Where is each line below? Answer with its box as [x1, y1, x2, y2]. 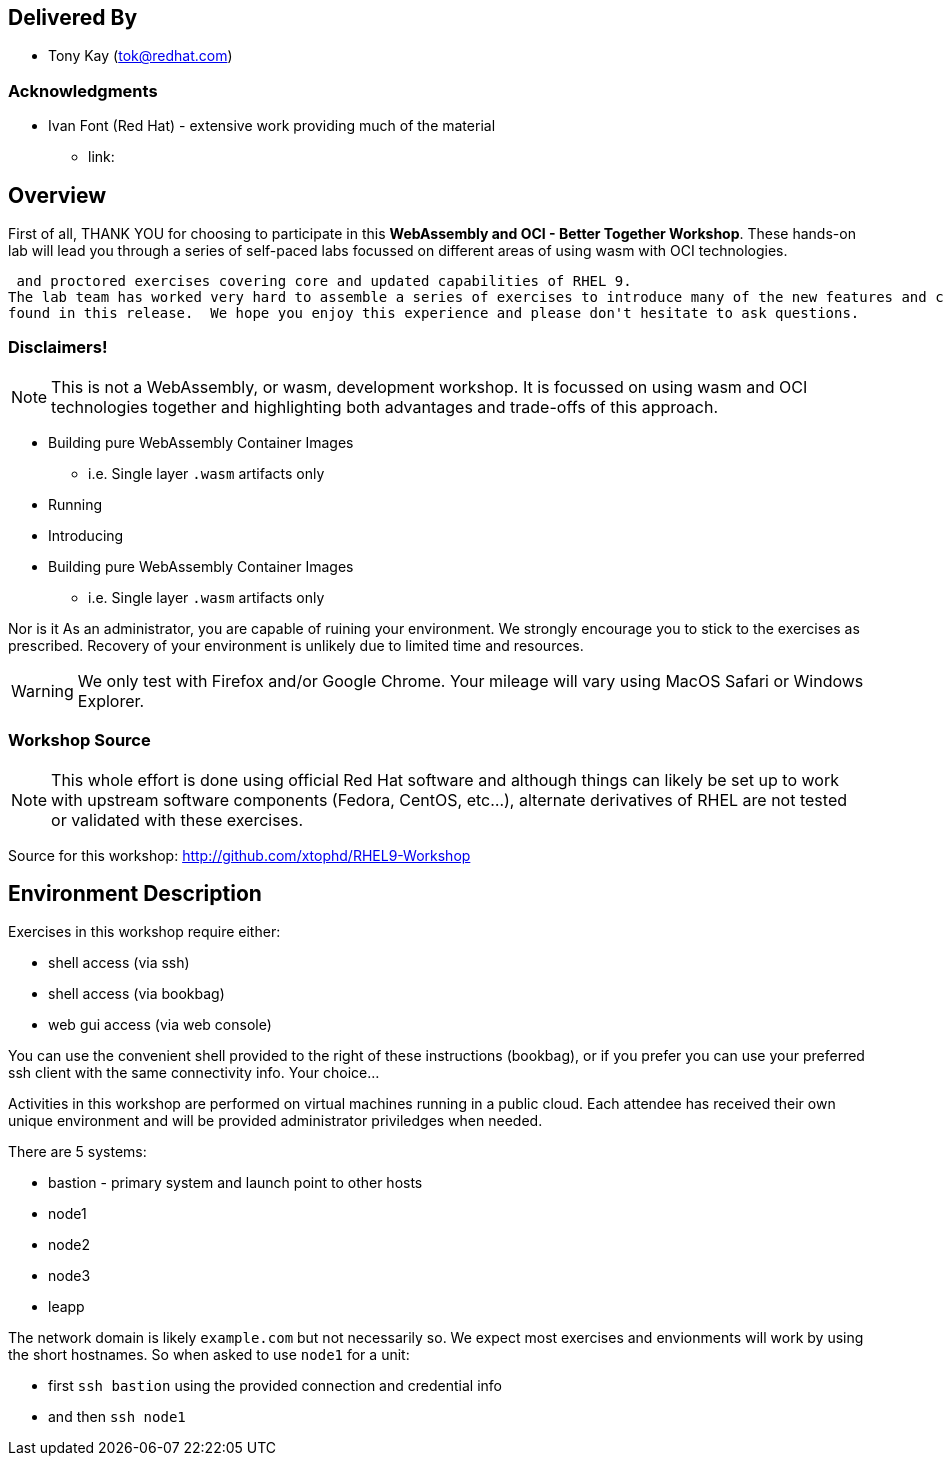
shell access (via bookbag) [48, 985, 225, 1003]
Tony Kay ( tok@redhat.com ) [48, 47, 233, 65]
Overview [8, 182, 107, 208]
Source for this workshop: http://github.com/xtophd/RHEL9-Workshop [8, 846, 471, 864]
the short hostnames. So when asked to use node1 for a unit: [8, 1346, 410, 1364]
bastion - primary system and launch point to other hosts [48, 1174, 423, 1192]
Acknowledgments [8, 80, 158, 101]
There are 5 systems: [8, 1143, 147, 1161]
